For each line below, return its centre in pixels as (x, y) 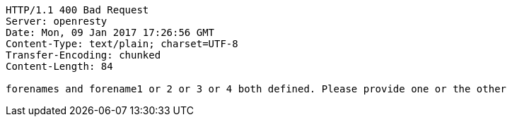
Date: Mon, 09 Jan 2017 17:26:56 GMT (110, 32)
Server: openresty (57, 21)
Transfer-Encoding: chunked (83, 55)
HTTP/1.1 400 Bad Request (77, 10)
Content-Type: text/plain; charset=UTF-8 (122, 44)
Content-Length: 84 (59, 66)
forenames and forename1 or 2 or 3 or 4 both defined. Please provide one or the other (256, 89)
